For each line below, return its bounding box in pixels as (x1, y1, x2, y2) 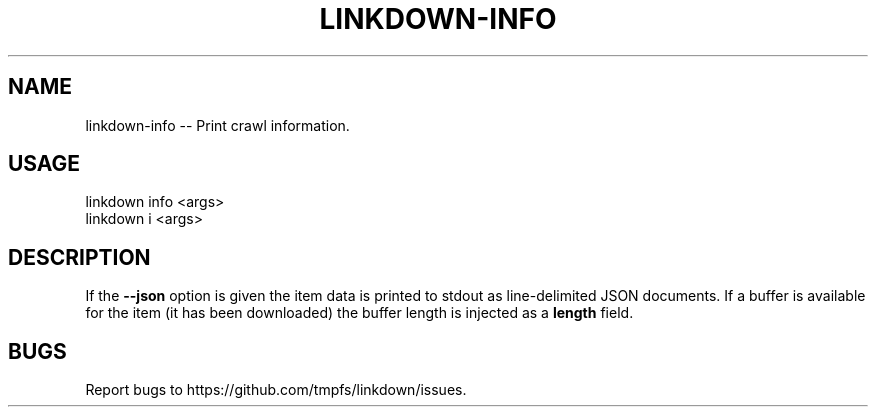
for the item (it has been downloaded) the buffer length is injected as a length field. (85, 304, 634, 322)
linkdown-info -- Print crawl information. (85, 116, 350, 134)
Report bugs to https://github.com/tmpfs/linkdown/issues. (85, 381, 467, 399)
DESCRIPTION (8, 244, 151, 270)
